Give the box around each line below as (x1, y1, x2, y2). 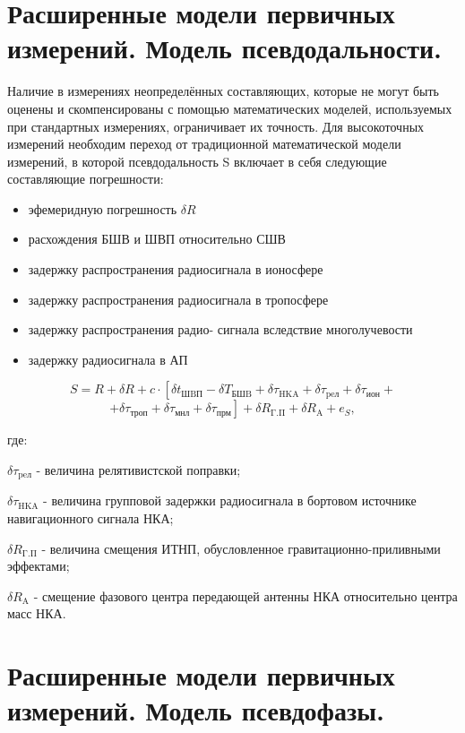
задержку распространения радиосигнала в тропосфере (28, 289, 329, 308)
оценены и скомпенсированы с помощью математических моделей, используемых (7, 99, 452, 117)
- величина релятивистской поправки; (36, 461, 241, 479)
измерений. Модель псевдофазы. (7, 692, 384, 729)
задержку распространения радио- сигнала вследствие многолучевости (28, 320, 413, 339)
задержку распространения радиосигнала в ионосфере (28, 260, 323, 279)
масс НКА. (7, 604, 66, 623)
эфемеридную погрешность (28, 199, 177, 218)
